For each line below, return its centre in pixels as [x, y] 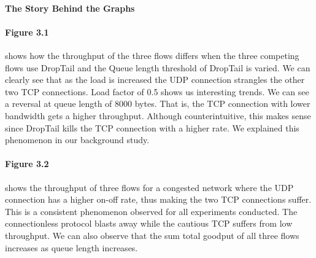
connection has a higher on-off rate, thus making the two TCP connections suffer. [158, 199]
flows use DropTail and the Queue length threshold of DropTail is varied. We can [158, 67]
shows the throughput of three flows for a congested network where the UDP [149, 187]
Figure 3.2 [27, 164]
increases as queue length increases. [71, 247]
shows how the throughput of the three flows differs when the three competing [152, 55]
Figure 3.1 [27, 32]
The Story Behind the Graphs [70, 8]
